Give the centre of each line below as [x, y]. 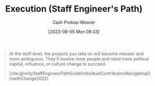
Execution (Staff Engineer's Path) [74, 9]
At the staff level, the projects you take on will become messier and [76, 54]
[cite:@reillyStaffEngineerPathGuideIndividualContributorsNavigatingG [80, 73]
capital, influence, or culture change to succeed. [58, 64]
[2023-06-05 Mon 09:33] [74, 31]
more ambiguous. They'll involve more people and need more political [79, 58]
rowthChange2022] [29, 78]
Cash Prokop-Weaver [74, 22]
